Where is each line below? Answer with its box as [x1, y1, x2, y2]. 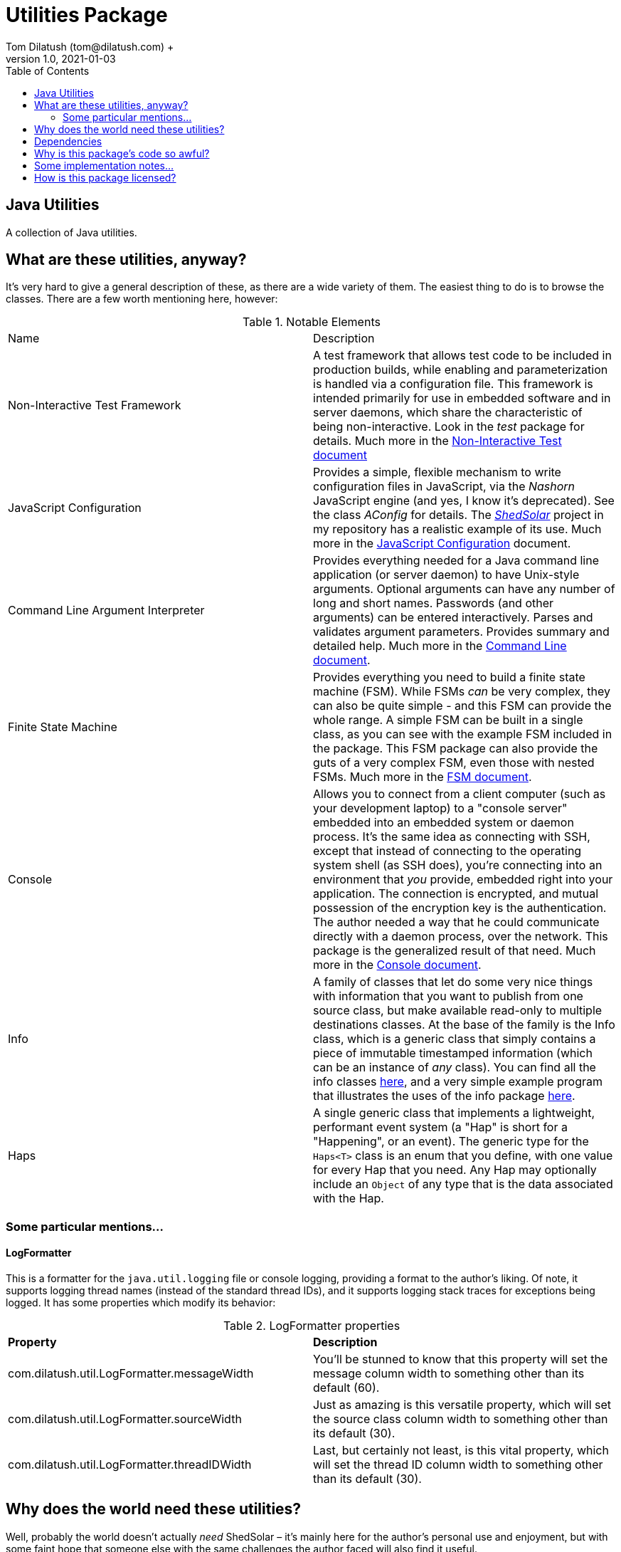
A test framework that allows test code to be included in [313, 348, 612, 363]
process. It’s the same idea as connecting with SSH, [313, 829, 590, 844]
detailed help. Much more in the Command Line [313, 639, 567, 654]
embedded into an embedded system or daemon [313, 815, 574, 830]
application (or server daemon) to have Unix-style [313, 567, 580, 582]
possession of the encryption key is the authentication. [313, 901, 607, 916]
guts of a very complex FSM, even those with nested [313, 755, 595, 770]
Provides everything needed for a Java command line [313, 553, 599, 568]
